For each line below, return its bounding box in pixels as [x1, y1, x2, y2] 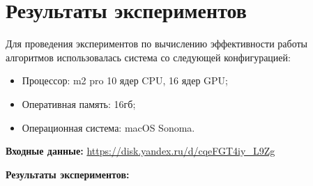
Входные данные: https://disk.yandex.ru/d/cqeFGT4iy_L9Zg [6, 144, 275, 158]
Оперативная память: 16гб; [22, 96, 136, 111]
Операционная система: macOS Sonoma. [22, 120, 195, 134]
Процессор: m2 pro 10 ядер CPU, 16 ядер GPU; [22, 73, 229, 88]
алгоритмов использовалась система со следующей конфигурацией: [6, 49, 291, 64]
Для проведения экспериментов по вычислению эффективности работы [6, 36, 308, 51]
